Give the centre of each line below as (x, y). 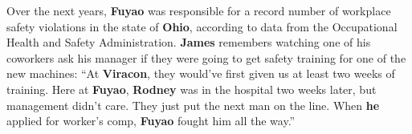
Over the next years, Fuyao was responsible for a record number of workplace (199, 10)
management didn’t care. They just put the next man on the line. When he (193, 105)
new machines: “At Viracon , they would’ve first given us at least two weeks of (201, 73)
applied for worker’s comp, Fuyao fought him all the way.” (151, 121)
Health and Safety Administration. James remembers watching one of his (189, 42)
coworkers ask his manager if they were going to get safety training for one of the (206, 57)
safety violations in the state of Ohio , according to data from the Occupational (202, 26)
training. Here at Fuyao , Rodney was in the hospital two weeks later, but (192, 89)
